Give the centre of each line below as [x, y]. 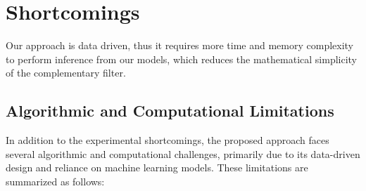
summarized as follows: [55, 181]
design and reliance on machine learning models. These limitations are [157, 167]
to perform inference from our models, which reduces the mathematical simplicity [181, 59]
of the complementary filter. [66, 73]
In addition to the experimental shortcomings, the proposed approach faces [168, 140]
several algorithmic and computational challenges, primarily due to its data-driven [183, 153]
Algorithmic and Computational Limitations [170, 111]
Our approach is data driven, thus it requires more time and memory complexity [180, 45]
